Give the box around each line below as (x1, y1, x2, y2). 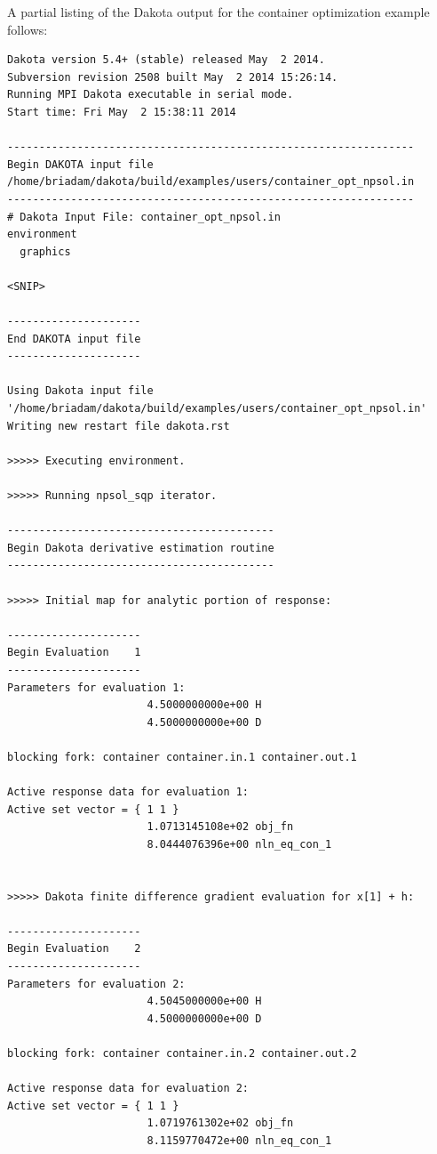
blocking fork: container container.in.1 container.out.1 (7, 750, 357, 763)
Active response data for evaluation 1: (7, 786, 250, 799)
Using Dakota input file (7, 384, 154, 398)
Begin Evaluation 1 (7, 646, 141, 659)
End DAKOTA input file (7, 332, 141, 345)
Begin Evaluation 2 (7, 942, 141, 956)
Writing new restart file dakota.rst (7, 419, 230, 432)
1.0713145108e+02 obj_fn (147, 820, 294, 834)
